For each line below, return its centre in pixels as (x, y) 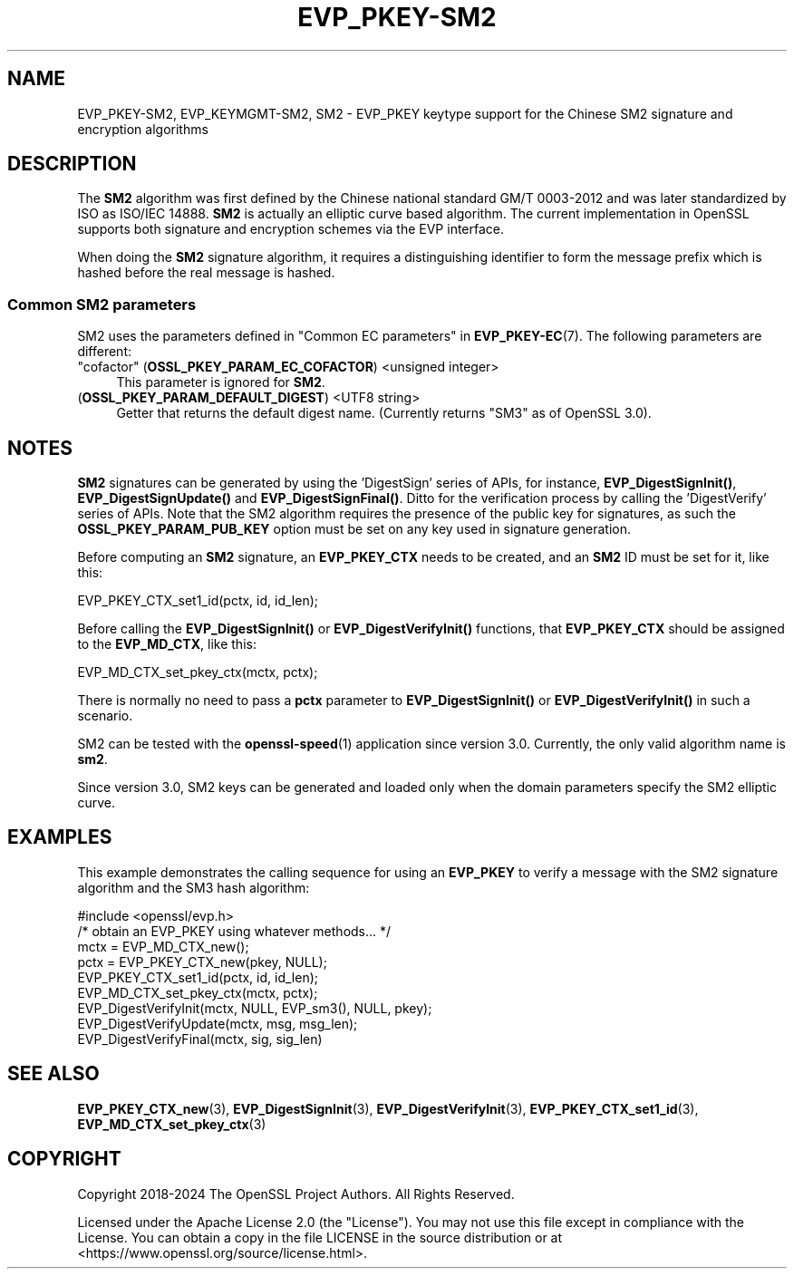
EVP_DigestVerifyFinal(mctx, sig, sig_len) (200, 1039)
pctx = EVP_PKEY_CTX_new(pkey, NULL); (202, 962)
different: (105, 352)
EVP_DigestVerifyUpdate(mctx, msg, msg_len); (218, 1023)
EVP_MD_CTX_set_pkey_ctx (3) (172, 1124)
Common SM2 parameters (102, 304)
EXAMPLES (60, 837)
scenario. (105, 716)
